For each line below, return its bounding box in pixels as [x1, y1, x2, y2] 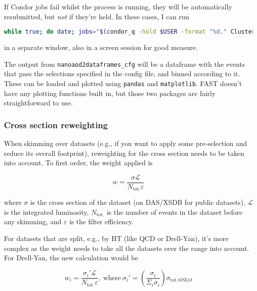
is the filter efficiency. [69, 216, 134, 227]
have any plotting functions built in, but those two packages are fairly [4, 88, 216, 98]
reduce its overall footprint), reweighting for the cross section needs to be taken [4, 147, 244, 158]
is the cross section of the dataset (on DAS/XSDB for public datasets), [30, 197, 246, 207]
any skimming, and [4, 216, 62, 227]
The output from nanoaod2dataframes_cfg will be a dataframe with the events [4, 58, 245, 69]
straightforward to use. [4, 97, 73, 108]
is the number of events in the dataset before [106, 206, 243, 217]
